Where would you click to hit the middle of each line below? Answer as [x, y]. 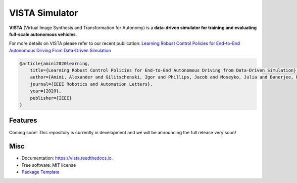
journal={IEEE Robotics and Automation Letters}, [91, 84]
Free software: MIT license [49, 165]
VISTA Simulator [44, 13]
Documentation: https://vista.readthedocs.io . [67, 158]
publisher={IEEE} [51, 98]
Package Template [40, 172]
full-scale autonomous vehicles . [43, 34]
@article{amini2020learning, [55, 63]
